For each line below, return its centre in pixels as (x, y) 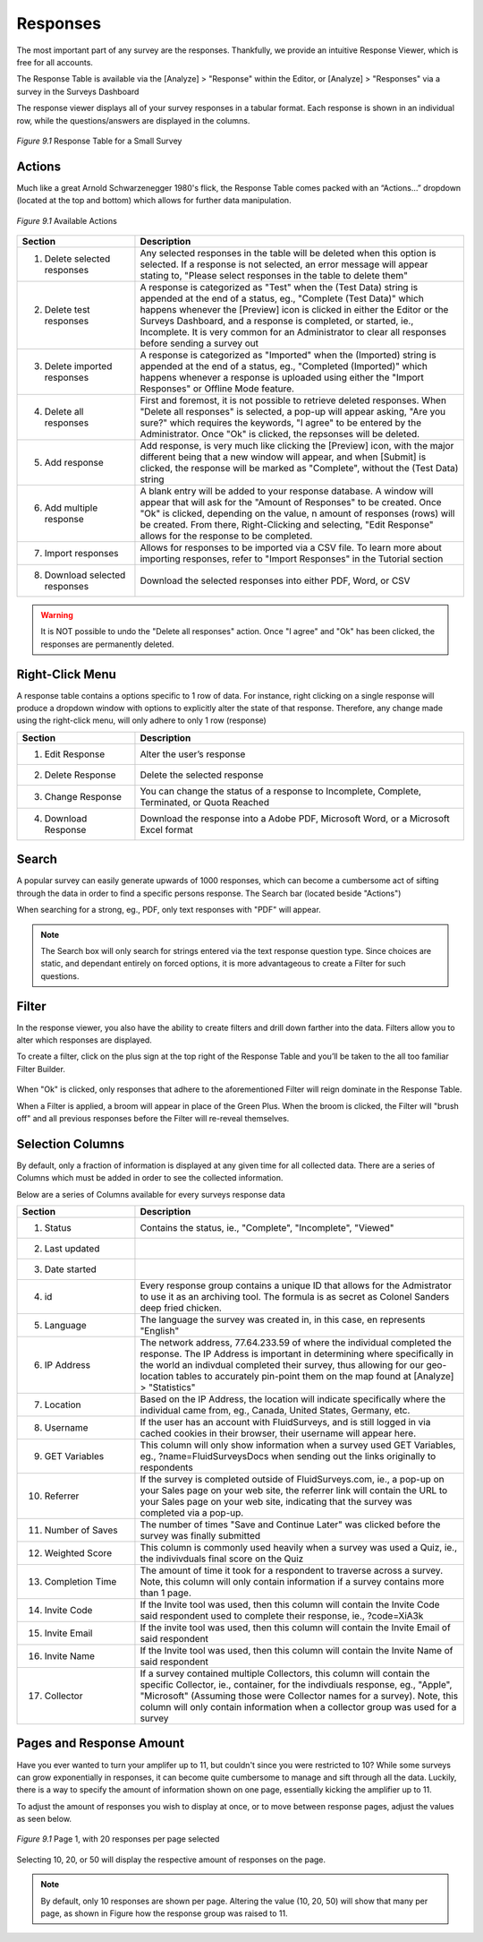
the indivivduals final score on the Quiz (222, 1559)
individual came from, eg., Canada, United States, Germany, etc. (275, 1411)
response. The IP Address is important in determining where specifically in (297, 1354)
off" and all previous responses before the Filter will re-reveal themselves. (153, 1118)
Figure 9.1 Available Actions (67, 220)
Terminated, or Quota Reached (205, 802)
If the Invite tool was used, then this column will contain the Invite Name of (297, 1651)
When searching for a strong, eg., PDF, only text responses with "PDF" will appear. (169, 910)
